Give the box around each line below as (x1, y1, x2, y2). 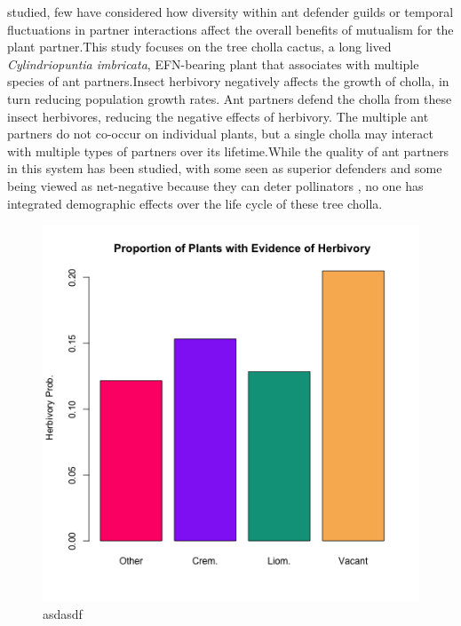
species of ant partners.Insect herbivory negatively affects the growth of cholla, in (7, 72, 449, 91)
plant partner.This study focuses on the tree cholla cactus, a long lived (7, 37, 392, 56)
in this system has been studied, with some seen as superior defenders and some (7, 159, 442, 178)
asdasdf (43, 604, 83, 622)
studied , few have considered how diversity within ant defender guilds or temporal (7, 3, 454, 20)
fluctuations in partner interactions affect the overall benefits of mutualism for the (7, 20, 454, 38)
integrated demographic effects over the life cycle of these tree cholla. (7, 194, 383, 212)
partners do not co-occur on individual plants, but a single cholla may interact (7, 124, 433, 143)
